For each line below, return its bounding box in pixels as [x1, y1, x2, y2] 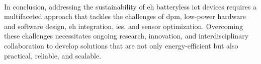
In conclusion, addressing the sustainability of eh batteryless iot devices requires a [4, 1, 257, 11]
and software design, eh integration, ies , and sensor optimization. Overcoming [4, 20, 243, 31]
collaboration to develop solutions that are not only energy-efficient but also [4, 40, 238, 50]
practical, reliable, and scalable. [4, 50, 102, 60]
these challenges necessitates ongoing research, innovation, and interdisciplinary [4, 30, 249, 41]
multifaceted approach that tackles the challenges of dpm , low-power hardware [4, 11, 246, 21]
